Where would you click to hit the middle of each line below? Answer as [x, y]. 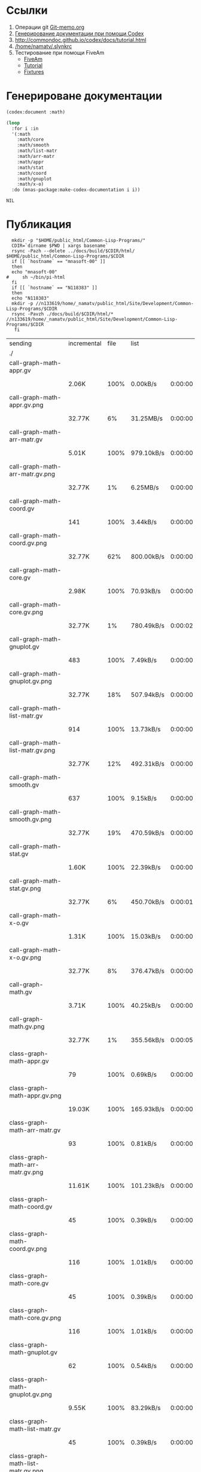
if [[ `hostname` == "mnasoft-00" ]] [59, 262]
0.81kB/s [144, 1143]
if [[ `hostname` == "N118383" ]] [54, 288]
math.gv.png [27, 1026]
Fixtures [34, 71]
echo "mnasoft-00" [35, 272]
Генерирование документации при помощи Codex [79, 33]
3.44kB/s [144, 522]
